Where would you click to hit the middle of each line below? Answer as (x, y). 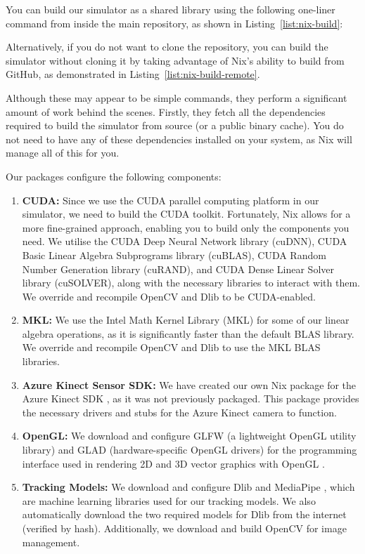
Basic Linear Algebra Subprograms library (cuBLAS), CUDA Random (174, 255)
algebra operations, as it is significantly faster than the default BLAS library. (188, 333)
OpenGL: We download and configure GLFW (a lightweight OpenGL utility (189, 436)
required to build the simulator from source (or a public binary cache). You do (175, 125)
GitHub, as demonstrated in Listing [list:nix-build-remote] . (133, 74)
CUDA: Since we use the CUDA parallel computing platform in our (171, 200)
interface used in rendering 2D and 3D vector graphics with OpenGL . (173, 463)
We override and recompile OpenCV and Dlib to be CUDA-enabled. (169, 296)
